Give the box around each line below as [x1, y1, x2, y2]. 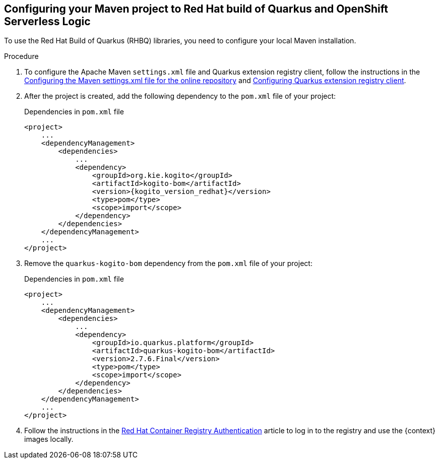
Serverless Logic [4, 15, 91, 28]
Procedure [4, 52, 39, 61]
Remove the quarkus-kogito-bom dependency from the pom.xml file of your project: [24, 259, 312, 268]
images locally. [24, 435, 74, 444]
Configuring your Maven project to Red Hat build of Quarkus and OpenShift [4, 3, 388, 15]
